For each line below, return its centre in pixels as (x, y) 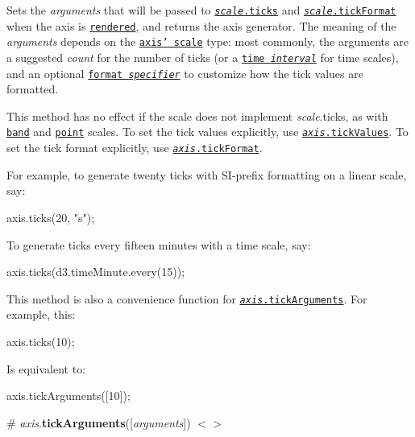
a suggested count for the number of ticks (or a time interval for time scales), (203, 57)
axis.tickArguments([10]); (68, 396)
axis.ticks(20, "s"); (51, 217)
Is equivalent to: (46, 368)
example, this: (41, 314)
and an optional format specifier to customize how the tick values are (185, 73)
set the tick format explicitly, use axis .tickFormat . (135, 148)
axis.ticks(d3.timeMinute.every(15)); (96, 272)
